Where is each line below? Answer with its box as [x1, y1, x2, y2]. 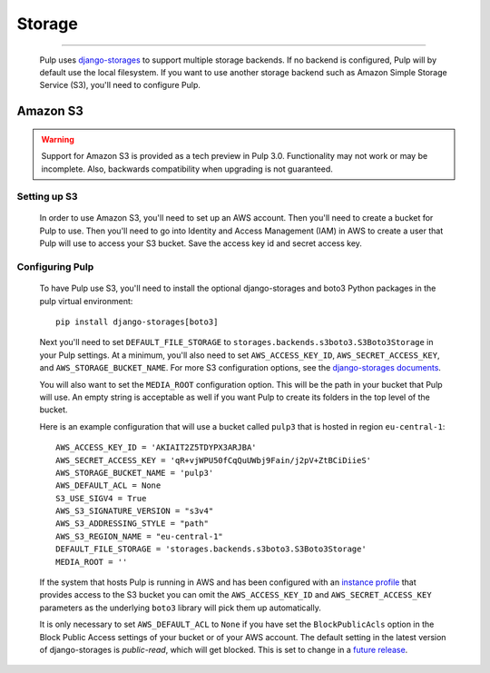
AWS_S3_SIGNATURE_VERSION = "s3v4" [55, 506, 214, 517]
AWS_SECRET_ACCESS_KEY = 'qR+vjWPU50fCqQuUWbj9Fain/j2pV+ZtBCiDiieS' [55, 455, 372, 465]
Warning [41, 134, 74, 144]
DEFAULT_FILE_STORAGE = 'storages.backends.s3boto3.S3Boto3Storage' [55, 544, 367, 554]
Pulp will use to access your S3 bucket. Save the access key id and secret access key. [39, 238, 363, 249]
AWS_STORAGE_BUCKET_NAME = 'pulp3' [55, 468, 214, 478]
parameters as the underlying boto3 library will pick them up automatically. [39, 602, 322, 613]
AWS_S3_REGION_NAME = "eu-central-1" [55, 531, 224, 541]
